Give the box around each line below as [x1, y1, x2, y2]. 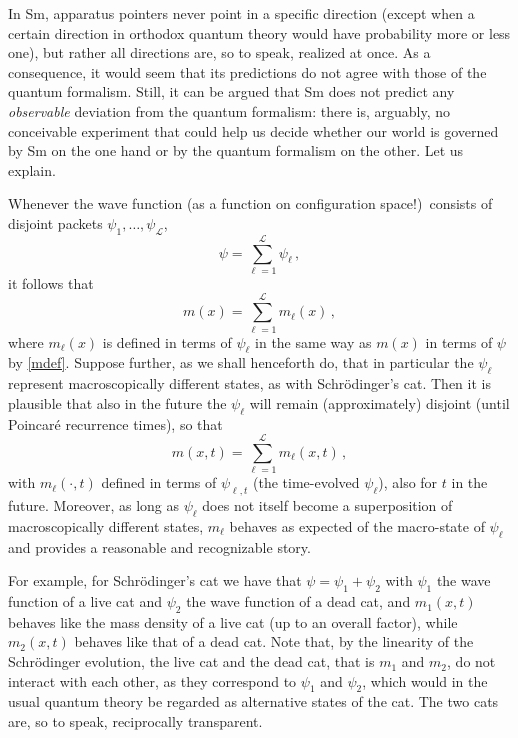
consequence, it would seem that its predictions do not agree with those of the [8, 61, 487, 82]
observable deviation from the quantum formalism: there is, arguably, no [8, 100, 451, 121]
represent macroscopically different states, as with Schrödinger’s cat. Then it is [8, 373, 491, 394]
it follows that [8, 272, 94, 293]
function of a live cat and [8, 591, 163, 612]
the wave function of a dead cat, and [186, 591, 411, 612]
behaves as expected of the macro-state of [229, 515, 485, 536]
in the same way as [255, 331, 372, 352]
